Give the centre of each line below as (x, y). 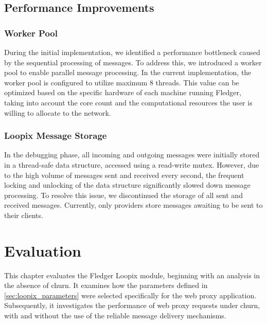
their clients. (24, 215)
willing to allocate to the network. (58, 112)
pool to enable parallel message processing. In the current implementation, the (128, 72)
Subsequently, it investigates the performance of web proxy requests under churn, (132, 305)
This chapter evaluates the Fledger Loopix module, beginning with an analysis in (132, 275)
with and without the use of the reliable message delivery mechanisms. (115, 316)
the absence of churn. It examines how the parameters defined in (106, 285)
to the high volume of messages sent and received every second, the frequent (124, 175)
